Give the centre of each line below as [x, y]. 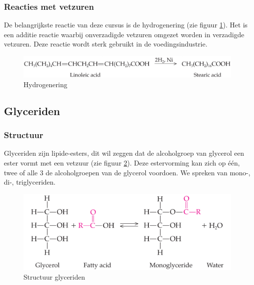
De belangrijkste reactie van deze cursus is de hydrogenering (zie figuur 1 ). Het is [126, 25]
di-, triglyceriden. [30, 182]
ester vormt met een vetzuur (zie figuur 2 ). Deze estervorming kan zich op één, [122, 163]
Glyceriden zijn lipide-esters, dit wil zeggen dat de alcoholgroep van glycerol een [124, 153]
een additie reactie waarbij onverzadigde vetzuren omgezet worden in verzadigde [124, 34]
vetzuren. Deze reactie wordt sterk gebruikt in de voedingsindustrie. [106, 44]
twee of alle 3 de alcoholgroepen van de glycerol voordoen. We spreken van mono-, [127, 172]
